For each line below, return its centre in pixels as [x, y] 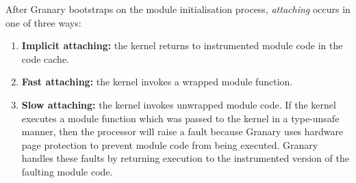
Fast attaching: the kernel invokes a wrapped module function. [157, 82]
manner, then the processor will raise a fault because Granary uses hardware [182, 131]
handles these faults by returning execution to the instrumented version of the [185, 158]
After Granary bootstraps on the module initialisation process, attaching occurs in [178, 9]
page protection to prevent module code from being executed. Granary [170, 144]
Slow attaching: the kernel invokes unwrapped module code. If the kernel [179, 104]
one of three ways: [43, 22]
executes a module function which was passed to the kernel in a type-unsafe [180, 118]
